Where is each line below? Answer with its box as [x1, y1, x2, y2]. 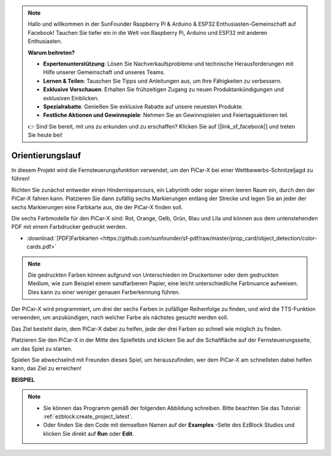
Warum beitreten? [28, 49, 75, 56]
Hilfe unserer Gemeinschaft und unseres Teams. [43, 69, 165, 76]
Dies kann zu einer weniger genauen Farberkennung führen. [28, 288, 180, 296]
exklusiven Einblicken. [43, 94, 99, 102]
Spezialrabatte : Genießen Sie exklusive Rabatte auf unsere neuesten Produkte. [43, 103, 243, 110]
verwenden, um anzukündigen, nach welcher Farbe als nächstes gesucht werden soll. [11, 314, 229, 321]
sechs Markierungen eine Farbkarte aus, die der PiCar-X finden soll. [11, 203, 183, 211]
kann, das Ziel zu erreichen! [11, 365, 82, 372]
